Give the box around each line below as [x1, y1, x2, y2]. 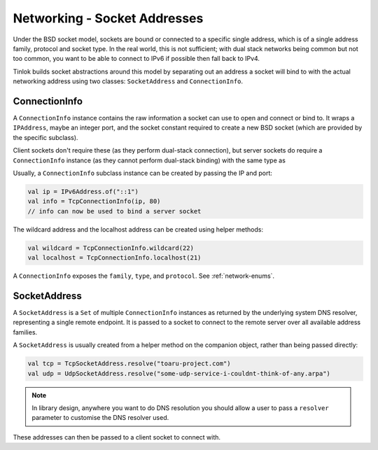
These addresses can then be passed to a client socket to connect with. [13, 433, 220, 441]
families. [13, 328, 38, 336]
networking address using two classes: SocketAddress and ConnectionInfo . [13, 77, 244, 85]
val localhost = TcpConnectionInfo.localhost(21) [27, 254, 202, 262]
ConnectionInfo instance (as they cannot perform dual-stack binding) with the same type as [13, 156, 286, 164]
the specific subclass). [13, 133, 78, 141]
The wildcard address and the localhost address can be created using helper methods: [13, 225, 264, 234]
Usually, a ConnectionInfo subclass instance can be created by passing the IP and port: [13, 169, 273, 177]
